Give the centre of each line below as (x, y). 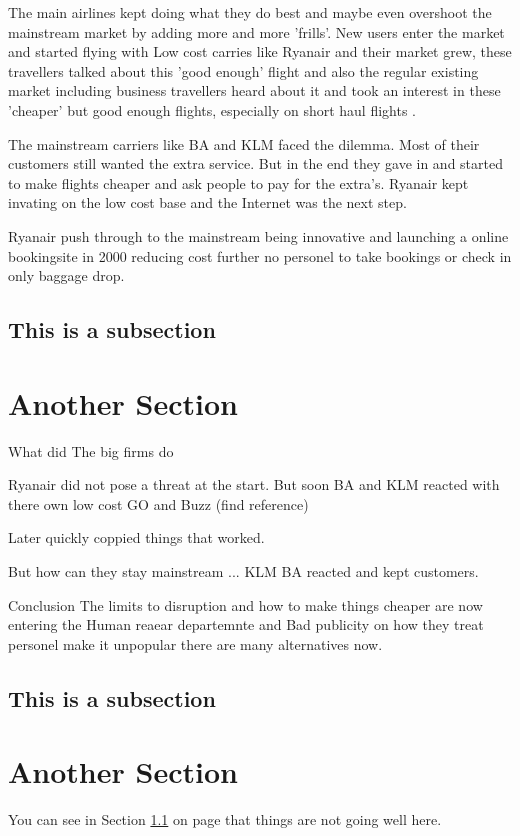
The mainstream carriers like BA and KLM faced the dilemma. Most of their (244, 143)
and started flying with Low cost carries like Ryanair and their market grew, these (260, 51)
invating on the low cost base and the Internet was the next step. (207, 202)
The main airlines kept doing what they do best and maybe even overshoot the (250, 12)
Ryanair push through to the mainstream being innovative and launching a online (258, 235)
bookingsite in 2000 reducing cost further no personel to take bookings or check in (260, 255)
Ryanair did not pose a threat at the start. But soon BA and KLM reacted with (254, 484)
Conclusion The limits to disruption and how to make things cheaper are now (245, 604)
